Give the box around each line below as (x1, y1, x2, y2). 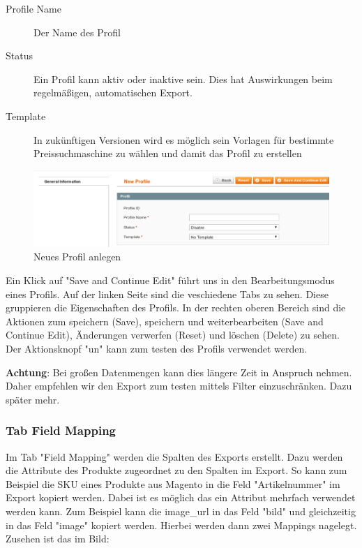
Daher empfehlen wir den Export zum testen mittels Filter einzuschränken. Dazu (6, 378, 352, 393)
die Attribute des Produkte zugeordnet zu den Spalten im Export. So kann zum (6, 463, 347, 477)
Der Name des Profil (33, 24, 121, 39)
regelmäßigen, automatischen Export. (33, 85, 193, 100)
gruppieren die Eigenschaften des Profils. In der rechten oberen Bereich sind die (6, 300, 346, 315)
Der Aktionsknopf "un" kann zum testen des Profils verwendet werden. (6, 341, 308, 356)
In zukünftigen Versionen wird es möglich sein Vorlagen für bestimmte (33, 132, 334, 147)
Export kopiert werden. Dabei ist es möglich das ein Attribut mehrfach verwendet (6, 490, 356, 505)
